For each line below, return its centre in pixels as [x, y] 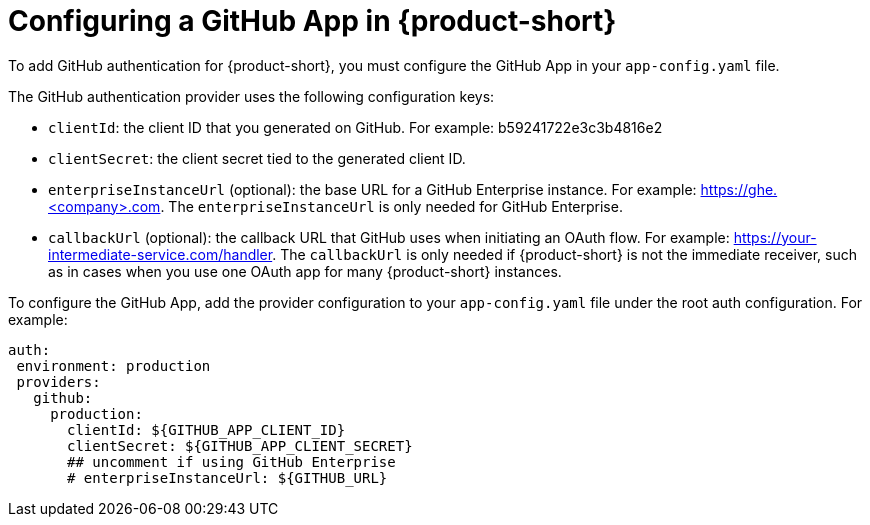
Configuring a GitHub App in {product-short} [312, 21]
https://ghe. [739, 189]
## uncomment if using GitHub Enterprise [231, 461]
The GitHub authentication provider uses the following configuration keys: [251, 96]
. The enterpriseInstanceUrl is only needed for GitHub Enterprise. [391, 206]
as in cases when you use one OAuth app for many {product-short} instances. [305, 271]
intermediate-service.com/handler [160, 254]
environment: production [113, 365]
